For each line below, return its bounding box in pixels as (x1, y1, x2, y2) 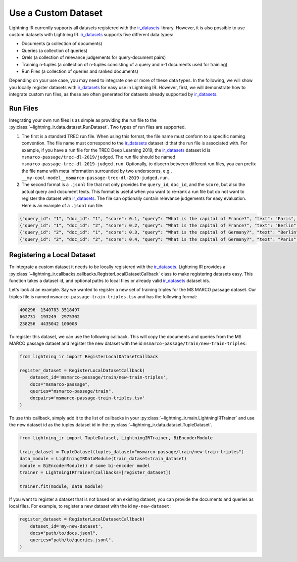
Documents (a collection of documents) (21, 41, 102, 47)
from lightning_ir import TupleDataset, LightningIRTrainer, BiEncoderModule (19, 435, 213, 441)
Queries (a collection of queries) (21, 47, 88, 53)
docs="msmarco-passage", (30, 381, 91, 387)
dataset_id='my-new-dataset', (30, 523, 103, 529)
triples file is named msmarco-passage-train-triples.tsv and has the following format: (9, 293, 198, 299)
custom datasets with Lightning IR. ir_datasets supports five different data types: (9, 31, 173, 37)
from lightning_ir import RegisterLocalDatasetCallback (19, 354, 158, 359)
